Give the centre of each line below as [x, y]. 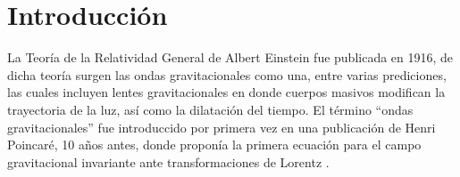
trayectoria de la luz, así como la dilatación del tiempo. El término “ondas [210, 109]
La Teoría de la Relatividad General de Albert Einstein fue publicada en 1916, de [230, 57]
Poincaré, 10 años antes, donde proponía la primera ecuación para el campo [214, 145]
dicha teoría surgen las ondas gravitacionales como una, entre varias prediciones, [227, 74]
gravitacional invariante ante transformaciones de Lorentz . [168, 161]
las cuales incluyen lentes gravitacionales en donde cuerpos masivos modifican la [226, 92]
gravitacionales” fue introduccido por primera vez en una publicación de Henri [222, 127]
